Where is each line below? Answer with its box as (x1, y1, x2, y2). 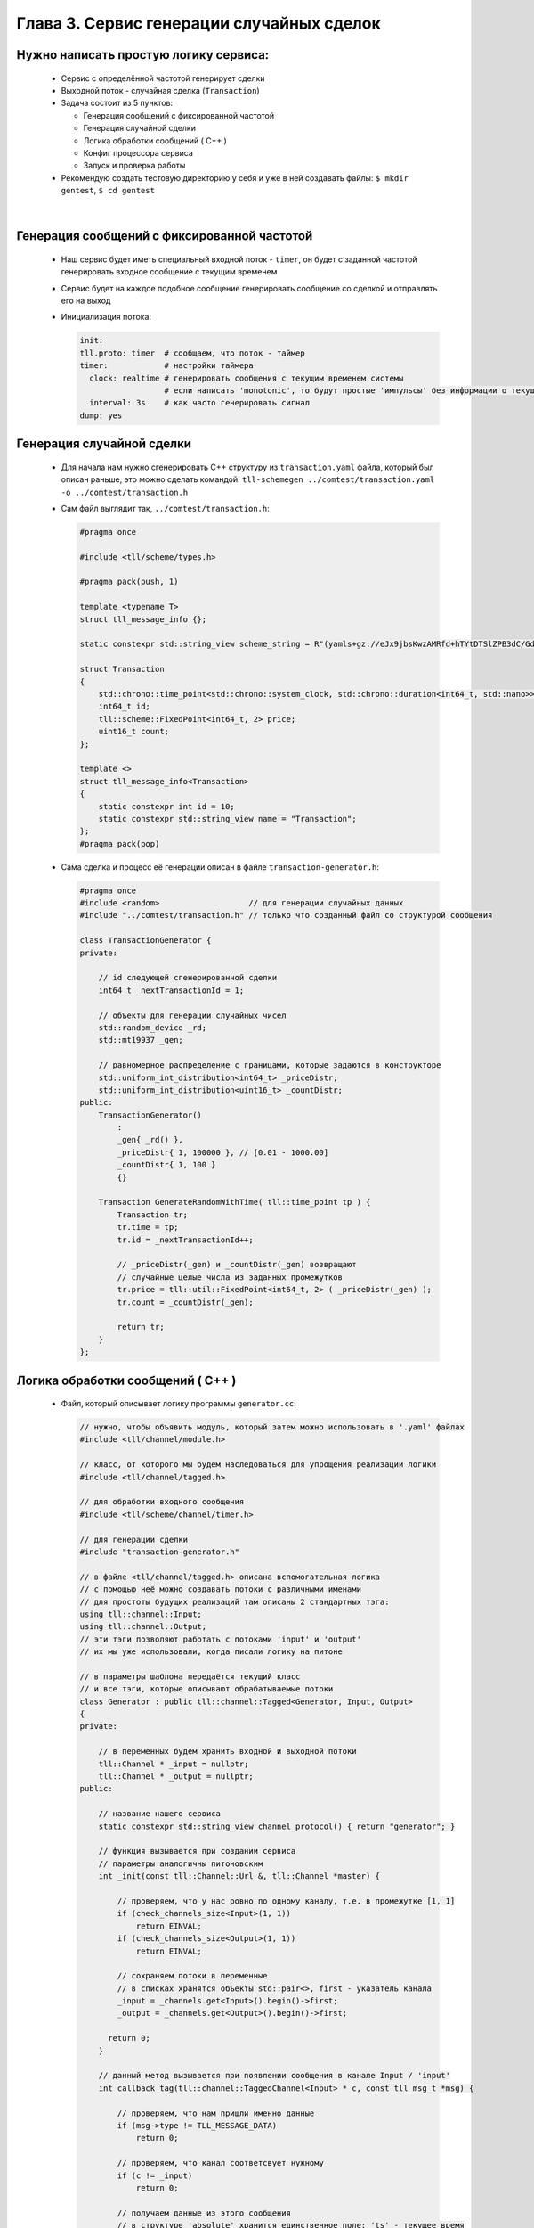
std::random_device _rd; (98, 1022, 207, 1033)
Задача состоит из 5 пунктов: (61, 98, 174, 109)
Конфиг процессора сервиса (83, 147, 193, 158)
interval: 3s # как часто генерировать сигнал (89, 397, 311, 408)
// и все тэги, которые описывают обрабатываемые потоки (79, 1684, 334, 1694)
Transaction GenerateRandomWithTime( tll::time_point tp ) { (98, 1197, 371, 1208)
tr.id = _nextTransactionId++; (117, 1234, 254, 1245)
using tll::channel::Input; (79, 1609, 202, 1619)
